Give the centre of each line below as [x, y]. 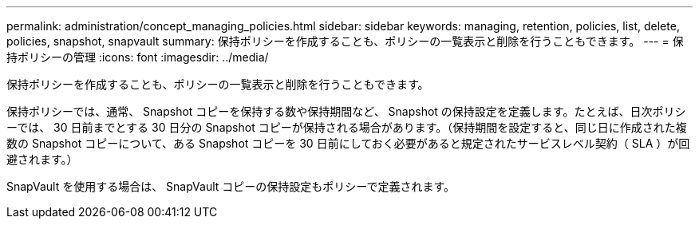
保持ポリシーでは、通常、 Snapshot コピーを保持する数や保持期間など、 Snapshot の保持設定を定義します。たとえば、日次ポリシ [346, 111]
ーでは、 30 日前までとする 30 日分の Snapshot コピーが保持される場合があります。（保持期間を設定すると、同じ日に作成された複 [347, 127]
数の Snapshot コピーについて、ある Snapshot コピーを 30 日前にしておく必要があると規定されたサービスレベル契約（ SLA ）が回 [348, 143]
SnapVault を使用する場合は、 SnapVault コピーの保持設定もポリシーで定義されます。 [231, 186]
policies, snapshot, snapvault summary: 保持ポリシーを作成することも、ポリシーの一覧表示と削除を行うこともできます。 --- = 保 [345, 41]
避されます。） [42, 159]
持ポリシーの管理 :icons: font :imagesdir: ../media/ [138, 57]
